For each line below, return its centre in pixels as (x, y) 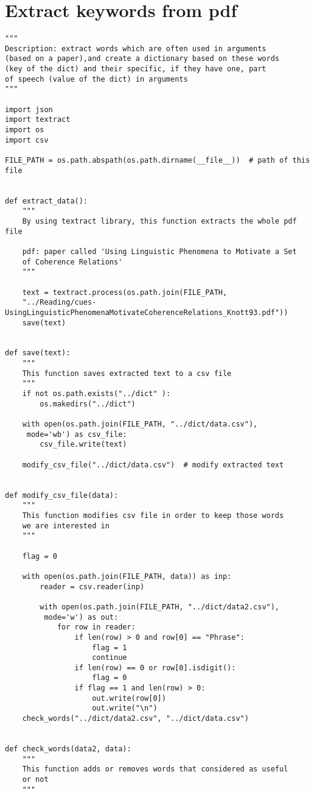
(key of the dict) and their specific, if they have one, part (136, 69)
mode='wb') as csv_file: (77, 434)
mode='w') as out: (81, 617)
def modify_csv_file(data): (62, 495)
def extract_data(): (47, 201)
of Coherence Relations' (72, 262)
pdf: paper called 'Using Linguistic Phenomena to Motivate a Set (159, 251)
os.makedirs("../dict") (88, 404)
